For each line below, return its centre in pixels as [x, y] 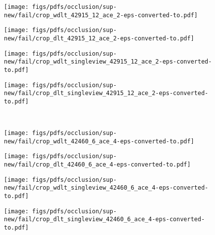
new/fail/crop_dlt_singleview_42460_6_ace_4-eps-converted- [105, 219]
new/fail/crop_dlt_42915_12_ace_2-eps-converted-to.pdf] [99, 38]
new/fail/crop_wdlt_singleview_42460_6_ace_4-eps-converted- [106, 188]
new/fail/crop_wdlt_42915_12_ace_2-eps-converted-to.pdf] [101, 15]
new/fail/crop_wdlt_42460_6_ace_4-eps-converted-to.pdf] [99, 141]
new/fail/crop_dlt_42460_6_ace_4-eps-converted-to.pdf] [97, 165]
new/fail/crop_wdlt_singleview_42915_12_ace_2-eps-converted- [108, 62]
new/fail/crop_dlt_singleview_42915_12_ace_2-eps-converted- [106, 93]
